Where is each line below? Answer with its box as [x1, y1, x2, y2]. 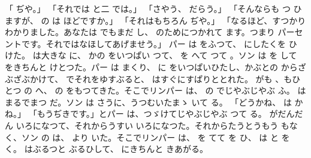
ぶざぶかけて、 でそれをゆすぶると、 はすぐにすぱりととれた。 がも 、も [5, 72, 292, 85]
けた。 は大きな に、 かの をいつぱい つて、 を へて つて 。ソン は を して [5, 49, 297, 61]
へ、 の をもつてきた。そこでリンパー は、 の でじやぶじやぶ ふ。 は [35, 84, 306, 97]
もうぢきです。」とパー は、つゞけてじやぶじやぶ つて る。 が [37, 107, 278, 120]
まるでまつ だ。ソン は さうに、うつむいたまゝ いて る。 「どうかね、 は [5, 95, 292, 108]
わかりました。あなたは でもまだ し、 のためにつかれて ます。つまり [5, 26, 275, 38]
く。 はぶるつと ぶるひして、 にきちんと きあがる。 [5, 142, 208, 155]
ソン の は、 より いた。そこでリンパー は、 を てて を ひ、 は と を [21, 131, 290, 143]
